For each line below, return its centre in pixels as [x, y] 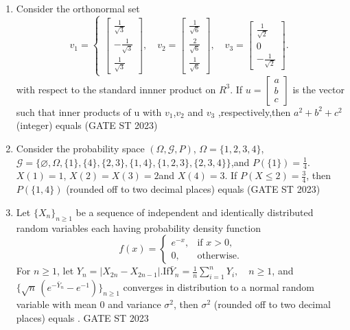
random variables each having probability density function [138, 227]
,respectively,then [254, 111]
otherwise [217, 256]
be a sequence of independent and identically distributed [195, 212]
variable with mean [56, 304]
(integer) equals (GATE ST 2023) [87, 125]
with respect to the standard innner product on [116, 89]
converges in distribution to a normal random [219, 287]
